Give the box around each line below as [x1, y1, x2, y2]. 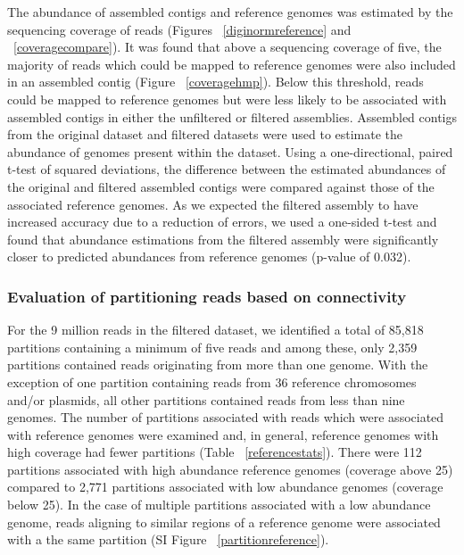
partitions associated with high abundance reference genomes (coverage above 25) [7, 460, 453, 478]
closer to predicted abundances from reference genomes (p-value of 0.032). [7, 247, 411, 266]
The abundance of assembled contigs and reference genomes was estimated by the [7, 3, 453, 21]
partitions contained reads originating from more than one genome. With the [7, 355, 428, 374]
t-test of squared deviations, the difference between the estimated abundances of [7, 160, 446, 178]
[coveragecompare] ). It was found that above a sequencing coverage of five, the [13, 37, 442, 56]
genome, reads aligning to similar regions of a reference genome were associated [7, 512, 441, 531]
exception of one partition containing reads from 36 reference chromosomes [7, 372, 417, 391]
